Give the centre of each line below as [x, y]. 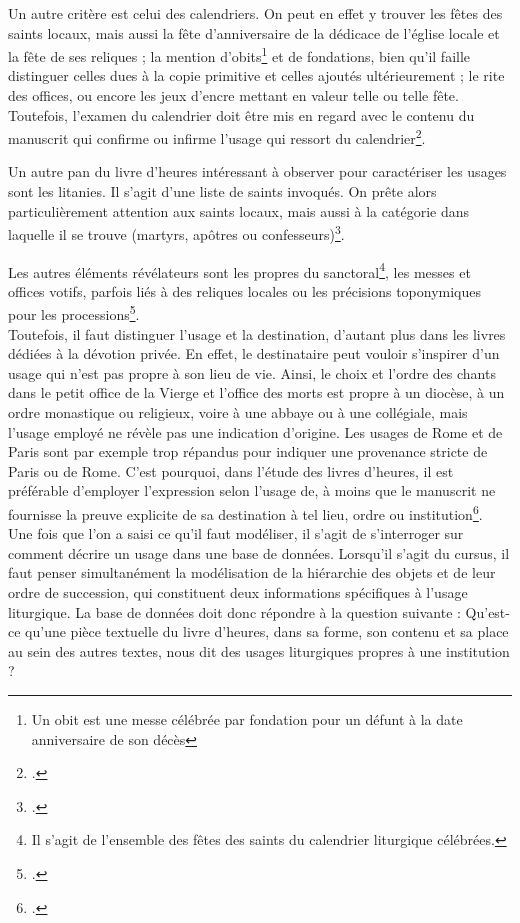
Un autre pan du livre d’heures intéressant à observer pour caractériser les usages [257, 171]
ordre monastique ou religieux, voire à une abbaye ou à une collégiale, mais [238, 411]
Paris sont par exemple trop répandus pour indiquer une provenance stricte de [248, 451]
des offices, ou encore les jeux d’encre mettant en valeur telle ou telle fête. [233, 95]
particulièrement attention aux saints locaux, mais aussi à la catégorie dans [239, 210]
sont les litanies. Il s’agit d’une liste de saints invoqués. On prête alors [222, 191]
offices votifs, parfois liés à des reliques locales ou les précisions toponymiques [245, 290]
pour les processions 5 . [74, 312]
